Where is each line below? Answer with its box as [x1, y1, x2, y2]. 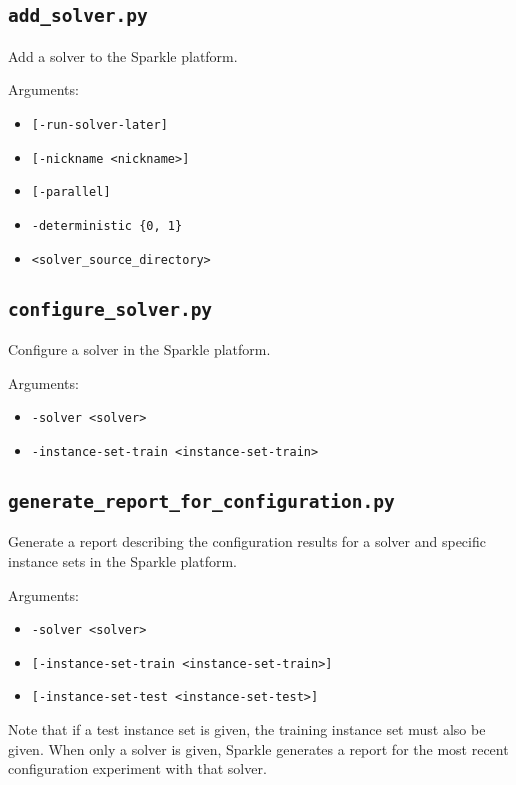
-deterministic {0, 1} [31, 218, 183, 233]
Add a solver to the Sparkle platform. [8, 45, 238, 66]
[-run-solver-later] [31, 117, 168, 132]
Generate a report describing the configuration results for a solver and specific [8, 531, 486, 552]
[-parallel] [31, 185, 111, 200]
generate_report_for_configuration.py [8, 490, 395, 512]
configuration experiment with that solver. [8, 758, 267, 779]
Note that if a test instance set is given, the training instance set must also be [8, 719, 486, 740]
